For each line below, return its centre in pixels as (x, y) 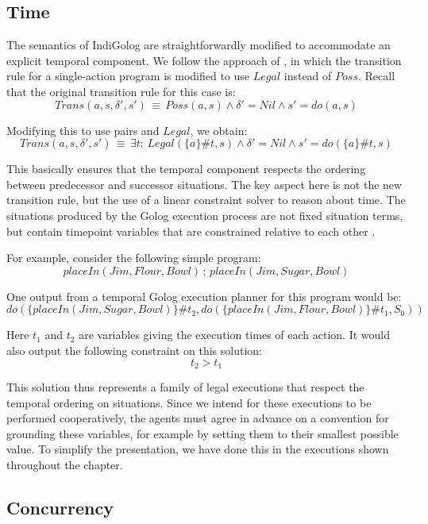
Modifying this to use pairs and (83, 130)
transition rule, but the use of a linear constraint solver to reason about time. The (206, 200)
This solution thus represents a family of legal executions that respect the (185, 386)
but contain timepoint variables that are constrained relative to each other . (191, 231)
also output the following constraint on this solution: (134, 350)
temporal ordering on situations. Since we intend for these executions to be (189, 402)
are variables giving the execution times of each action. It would (234, 335)
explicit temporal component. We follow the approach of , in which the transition (204, 60)
